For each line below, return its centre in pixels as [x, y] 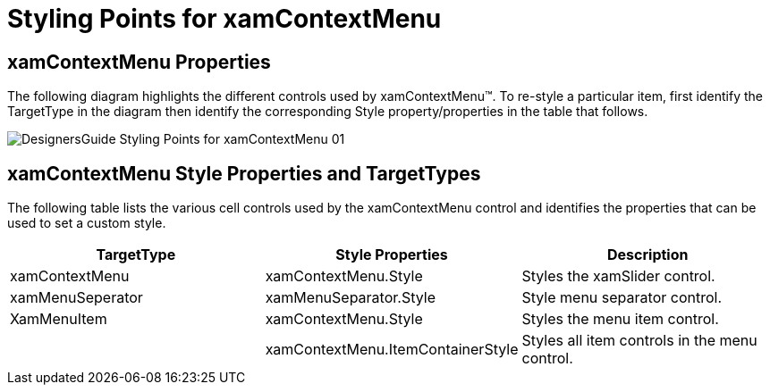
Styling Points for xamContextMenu [224, 19]
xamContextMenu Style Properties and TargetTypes [244, 173]
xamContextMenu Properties [139, 62]
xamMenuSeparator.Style [350, 298]
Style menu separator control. [622, 298]
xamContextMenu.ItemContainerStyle [392, 350]
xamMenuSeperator [76, 298]
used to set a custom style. [87, 223]
